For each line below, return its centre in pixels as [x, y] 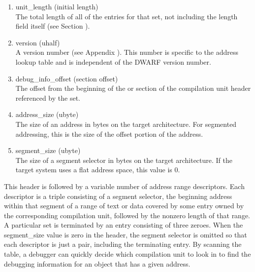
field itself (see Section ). [53, 26]
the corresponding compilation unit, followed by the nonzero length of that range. [127, 215]
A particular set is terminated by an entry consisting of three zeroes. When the [124, 225]
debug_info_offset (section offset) [67, 78]
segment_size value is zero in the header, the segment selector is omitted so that [126, 234]
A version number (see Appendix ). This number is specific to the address [127, 52]
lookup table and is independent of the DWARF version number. [113, 61]
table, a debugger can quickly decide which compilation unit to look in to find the [127, 254]
